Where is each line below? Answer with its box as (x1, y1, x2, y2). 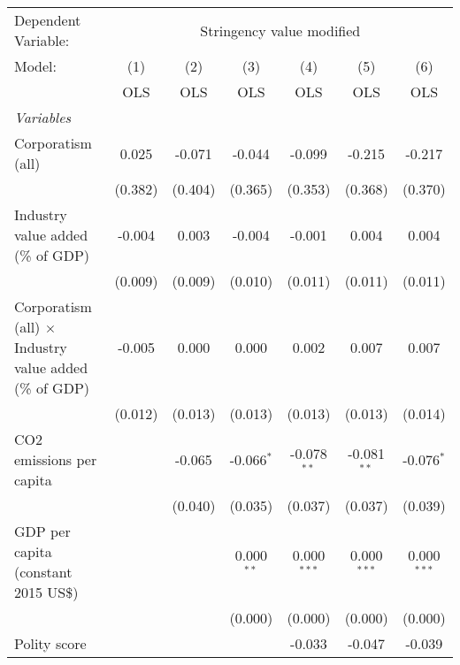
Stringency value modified (200, 19, 361, 41)
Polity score (14, 633, 87, 654)
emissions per (14, 449, 97, 470)
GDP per (14, 521, 71, 541)
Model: (14, 56, 57, 76)
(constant (14, 562, 73, 582)
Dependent (14, 10, 81, 30)
